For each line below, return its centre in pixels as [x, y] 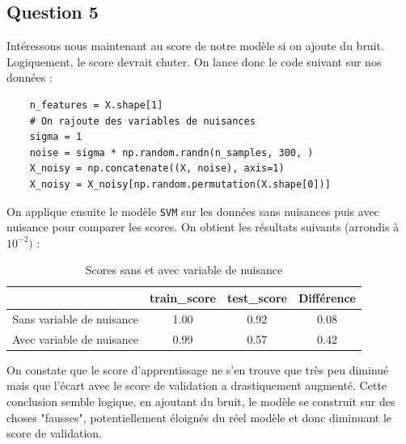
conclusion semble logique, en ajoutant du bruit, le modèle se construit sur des [201, 401]
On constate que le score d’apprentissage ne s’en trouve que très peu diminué [198, 369]
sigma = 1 [56, 137]
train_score [183, 297]
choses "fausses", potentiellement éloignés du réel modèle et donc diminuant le [199, 417]
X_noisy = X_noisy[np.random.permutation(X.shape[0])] [180, 184]
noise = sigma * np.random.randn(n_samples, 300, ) [171, 152]
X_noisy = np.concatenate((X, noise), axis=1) [157, 169]
